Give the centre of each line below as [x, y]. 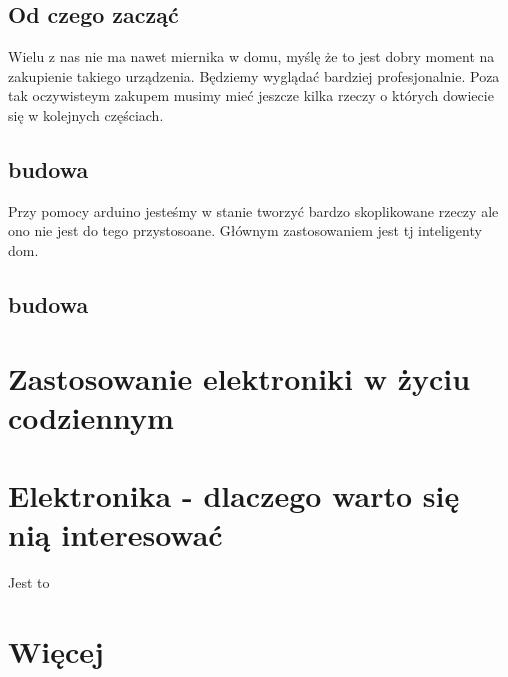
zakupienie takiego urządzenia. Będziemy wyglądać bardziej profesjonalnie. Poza [254, 75]
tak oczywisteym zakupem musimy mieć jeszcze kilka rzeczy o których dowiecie [251, 95]
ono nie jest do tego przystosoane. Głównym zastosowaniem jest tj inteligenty [245, 230]
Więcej [56, 651]
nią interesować [115, 534]
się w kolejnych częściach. [86, 114]
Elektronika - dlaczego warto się [234, 495]
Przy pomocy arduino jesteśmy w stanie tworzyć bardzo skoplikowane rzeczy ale [253, 210]
